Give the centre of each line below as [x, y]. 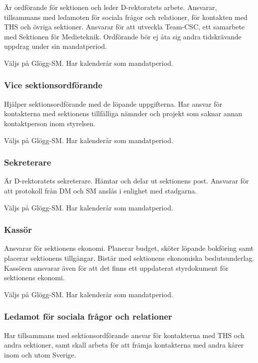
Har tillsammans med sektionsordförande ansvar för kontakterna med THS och [124, 335]
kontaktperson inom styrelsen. [50, 123]
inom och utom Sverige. [40, 354]
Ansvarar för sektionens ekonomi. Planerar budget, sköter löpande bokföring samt [129, 248]
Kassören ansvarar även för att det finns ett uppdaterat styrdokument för [116, 268]
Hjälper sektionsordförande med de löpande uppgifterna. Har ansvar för [113, 103]
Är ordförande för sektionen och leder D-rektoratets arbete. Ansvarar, [111, 7]
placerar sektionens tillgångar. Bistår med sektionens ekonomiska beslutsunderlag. [129, 258]
